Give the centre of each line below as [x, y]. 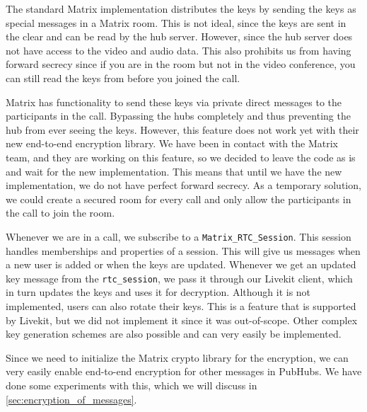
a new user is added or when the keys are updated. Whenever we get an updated [181, 264]
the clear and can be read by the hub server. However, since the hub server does [179, 36]
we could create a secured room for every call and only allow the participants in [179, 199]
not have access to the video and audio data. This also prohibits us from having [179, 50]
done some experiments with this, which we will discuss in [132, 385]
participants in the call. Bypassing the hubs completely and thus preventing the [178, 116]
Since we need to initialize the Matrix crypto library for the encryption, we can [177, 357]
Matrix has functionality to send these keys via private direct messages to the [174, 102]
